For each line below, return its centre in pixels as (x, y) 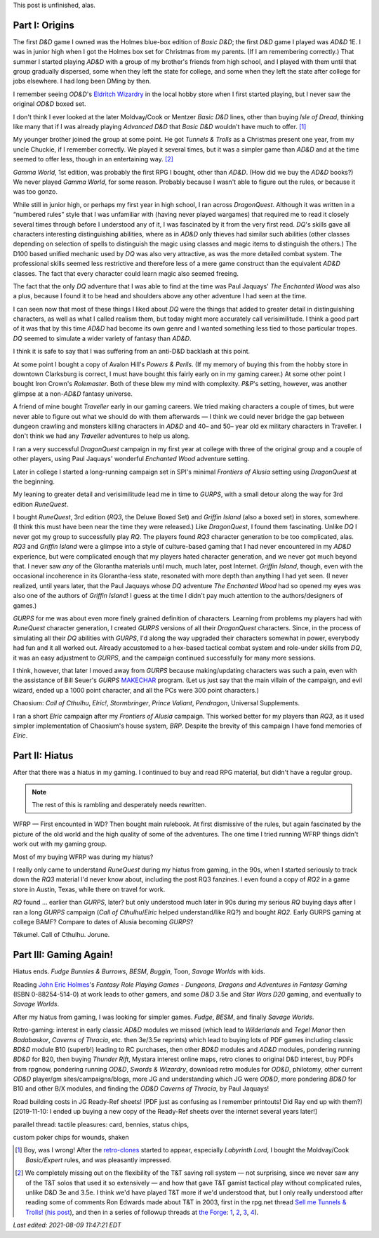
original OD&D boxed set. (49, 104)
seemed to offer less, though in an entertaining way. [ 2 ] (93, 159)
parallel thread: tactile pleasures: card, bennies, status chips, (101, 1124)
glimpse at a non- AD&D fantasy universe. (73, 394)
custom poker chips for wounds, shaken (71, 1138)
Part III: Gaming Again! (63, 955)
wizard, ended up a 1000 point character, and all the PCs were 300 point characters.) (136, 690)
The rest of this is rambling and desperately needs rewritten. (119, 804)
